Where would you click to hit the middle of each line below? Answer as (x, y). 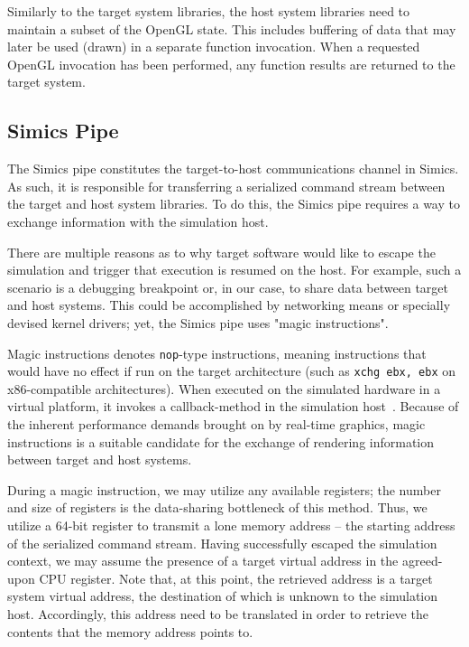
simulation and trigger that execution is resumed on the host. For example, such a (234, 270)
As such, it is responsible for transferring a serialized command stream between (226, 186)
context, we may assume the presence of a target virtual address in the (203, 561)
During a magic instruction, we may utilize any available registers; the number (224, 489)
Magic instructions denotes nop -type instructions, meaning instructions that (217, 353)
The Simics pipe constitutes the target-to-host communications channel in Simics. (233, 169)
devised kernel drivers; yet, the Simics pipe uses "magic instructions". (198, 322)
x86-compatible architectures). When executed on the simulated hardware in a (224, 388)
